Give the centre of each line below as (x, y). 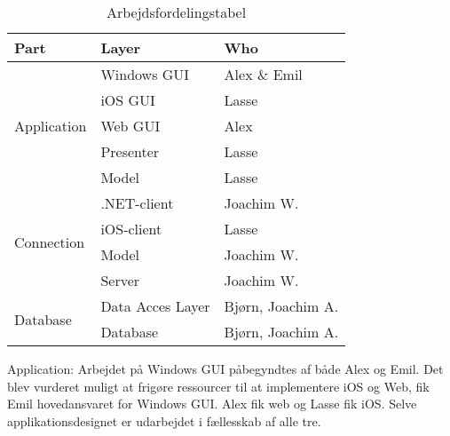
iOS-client (131, 229)
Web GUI (130, 126)
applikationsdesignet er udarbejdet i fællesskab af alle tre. (164, 420)
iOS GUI (128, 100)
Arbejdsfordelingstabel (176, 12)
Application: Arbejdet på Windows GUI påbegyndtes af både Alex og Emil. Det (225, 369)
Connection (50, 242)
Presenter (130, 151)
